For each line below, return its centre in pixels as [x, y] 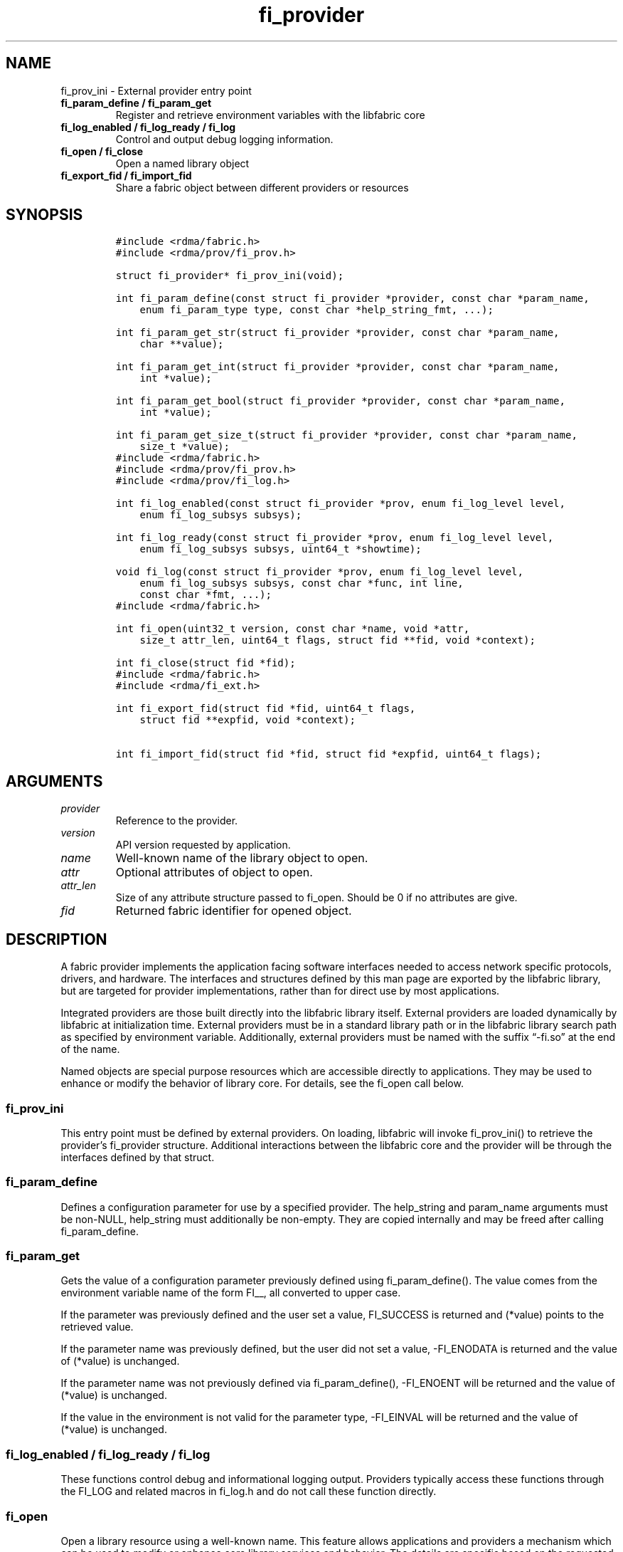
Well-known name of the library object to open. [242, 858]
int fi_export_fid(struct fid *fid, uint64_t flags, [266, 709]
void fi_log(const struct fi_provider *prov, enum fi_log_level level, [319, 572]
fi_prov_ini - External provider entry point [156, 90]
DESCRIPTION [57, 939]
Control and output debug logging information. [224, 139]
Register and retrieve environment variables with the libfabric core [270, 115]
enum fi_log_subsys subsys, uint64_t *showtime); [281, 549]
